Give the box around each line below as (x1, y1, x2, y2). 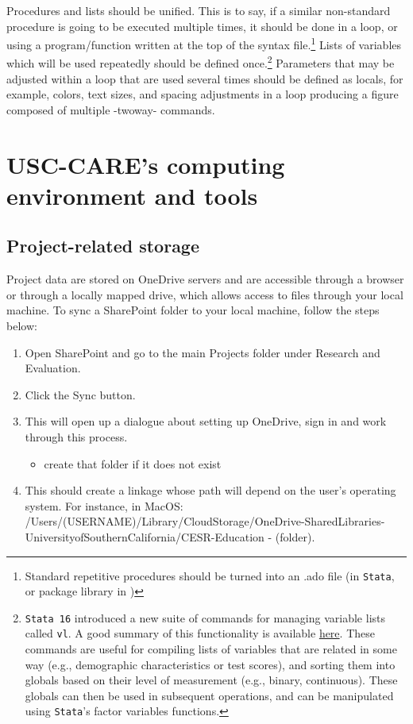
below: (6, 318, 37, 334)
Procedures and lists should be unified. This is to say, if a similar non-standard (6, 2, 391, 18)
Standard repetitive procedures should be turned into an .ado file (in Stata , (25, 567, 395, 583)
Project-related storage (6, 233, 200, 258)
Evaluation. (25, 360, 81, 376)
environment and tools (6, 179, 258, 211)
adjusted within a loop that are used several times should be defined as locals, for (6, 70, 403, 87)
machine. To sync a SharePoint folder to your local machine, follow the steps (6, 302, 380, 318)
